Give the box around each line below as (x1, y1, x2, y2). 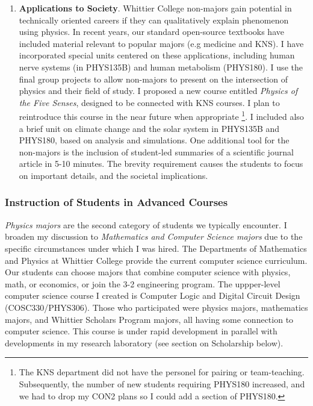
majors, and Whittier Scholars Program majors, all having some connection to (5, 313, 294, 325)
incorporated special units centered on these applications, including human (19, 49, 295, 61)
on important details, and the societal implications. (19, 169, 208, 181)
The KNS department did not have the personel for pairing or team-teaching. (19, 366, 305, 378)
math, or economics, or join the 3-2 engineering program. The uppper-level (5, 277, 280, 290)
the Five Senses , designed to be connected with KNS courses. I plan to (19, 96, 280, 108)
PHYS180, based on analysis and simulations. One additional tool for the (19, 134, 290, 146)
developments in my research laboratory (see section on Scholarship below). (5, 336, 284, 349)
